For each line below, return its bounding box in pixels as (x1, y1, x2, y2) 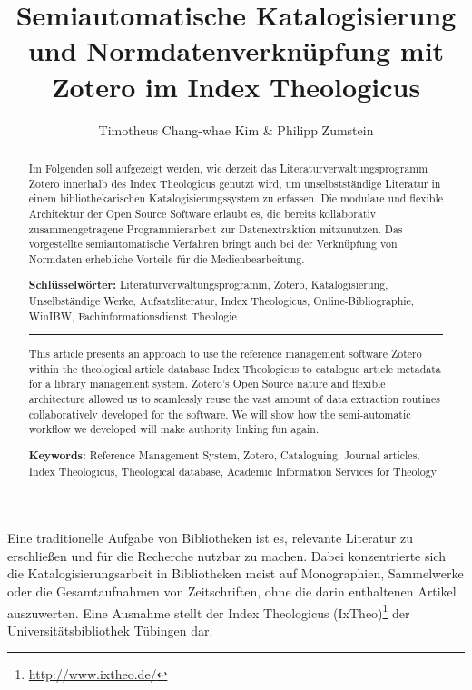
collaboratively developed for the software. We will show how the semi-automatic (28, 406, 411, 421)
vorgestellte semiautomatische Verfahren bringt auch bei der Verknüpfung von (28, 236, 398, 251)
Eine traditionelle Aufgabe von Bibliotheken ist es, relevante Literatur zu (7, 528, 413, 547)
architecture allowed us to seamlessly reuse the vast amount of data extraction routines (28, 391, 440, 407)
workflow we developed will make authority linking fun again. (28, 421, 320, 437)
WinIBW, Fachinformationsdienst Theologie (28, 308, 237, 323)
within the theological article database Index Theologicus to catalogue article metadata (28, 360, 441, 376)
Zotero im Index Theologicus (51, 67, 421, 104)
